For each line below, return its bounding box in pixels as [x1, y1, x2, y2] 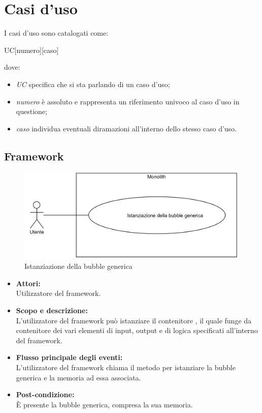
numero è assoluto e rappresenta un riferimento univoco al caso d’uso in [16, 96, 240, 106]
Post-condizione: [16, 389, 75, 400]
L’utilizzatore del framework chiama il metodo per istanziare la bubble [16, 362, 236, 372]
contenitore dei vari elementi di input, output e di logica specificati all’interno [16, 325, 258, 336]
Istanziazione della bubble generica [24, 261, 133, 271]
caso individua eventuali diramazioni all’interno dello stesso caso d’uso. [16, 123, 237, 133]
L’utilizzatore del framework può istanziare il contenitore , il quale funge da [16, 315, 252, 325]
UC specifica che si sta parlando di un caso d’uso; [16, 78, 170, 89]
